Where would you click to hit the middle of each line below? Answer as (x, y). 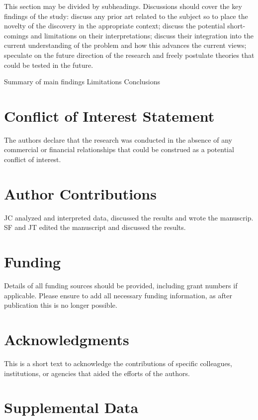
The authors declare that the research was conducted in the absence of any (118, 139)
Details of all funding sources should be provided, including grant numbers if (121, 286)
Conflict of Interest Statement (109, 115)
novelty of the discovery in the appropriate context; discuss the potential (115, 26)
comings (16, 35)
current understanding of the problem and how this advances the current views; (125, 45)
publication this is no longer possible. (61, 305)
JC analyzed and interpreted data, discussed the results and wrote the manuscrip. (129, 217)
